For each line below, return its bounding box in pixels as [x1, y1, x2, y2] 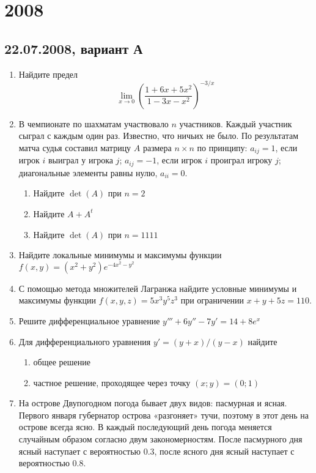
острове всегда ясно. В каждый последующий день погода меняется [18, 420, 272, 433]
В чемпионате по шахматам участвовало [18, 117, 169, 130]
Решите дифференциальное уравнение [18, 314, 160, 327]
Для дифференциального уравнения [18, 335, 151, 348]
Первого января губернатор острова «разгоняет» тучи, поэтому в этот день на [18, 408, 309, 421]
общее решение [33, 356, 90, 368]
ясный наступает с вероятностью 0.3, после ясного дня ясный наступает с [18, 444, 295, 457]
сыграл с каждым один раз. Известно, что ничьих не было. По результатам [18, 129, 299, 142]
